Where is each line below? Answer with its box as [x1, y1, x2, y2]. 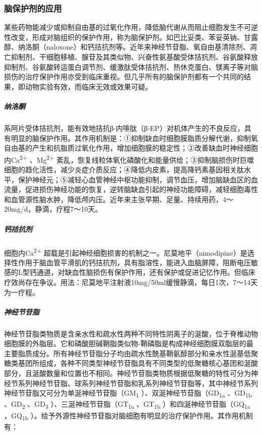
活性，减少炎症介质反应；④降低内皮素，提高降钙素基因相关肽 [39, 164, 244, 174]
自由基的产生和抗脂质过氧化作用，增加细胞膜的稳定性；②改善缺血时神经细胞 [4, 142, 258, 153]
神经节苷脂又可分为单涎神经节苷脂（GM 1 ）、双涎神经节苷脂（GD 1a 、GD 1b [4, 388, 252, 400]
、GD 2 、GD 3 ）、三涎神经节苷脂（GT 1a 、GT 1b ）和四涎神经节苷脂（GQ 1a [4, 399, 250, 411]
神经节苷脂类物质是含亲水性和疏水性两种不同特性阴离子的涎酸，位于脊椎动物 [4, 328, 258, 339]
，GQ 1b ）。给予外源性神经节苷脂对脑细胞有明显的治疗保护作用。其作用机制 [4, 410, 253, 422]
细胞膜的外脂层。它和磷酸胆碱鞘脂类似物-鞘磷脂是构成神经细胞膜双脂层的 [4, 338, 246, 349]
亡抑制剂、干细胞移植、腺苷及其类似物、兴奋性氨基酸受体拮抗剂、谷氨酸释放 [4, 52, 258, 62]
